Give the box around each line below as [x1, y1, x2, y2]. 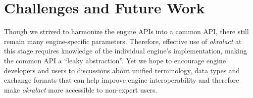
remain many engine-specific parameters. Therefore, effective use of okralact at [4, 36, 242, 46]
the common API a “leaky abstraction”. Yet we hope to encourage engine [4, 55, 226, 65]
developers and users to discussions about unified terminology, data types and [4, 65, 240, 75]
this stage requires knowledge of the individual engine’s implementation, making [4, 46, 247, 56]
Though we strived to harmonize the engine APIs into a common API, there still [4, 26, 249, 37]
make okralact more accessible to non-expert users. [4, 84, 157, 95]
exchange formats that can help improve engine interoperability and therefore [4, 75, 239, 85]
